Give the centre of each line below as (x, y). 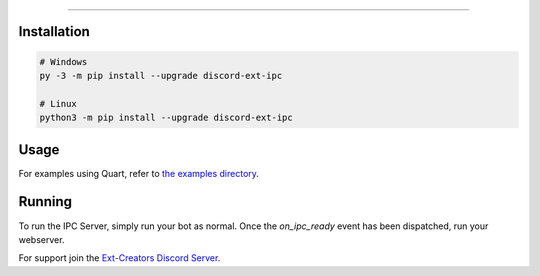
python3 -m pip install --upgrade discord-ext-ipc (166, 118)
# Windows (63, 61)
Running (45, 201)
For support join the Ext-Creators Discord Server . (119, 258)
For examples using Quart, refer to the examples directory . (139, 173)
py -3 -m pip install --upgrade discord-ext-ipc (161, 75)
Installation (54, 31)
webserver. (41, 239)
